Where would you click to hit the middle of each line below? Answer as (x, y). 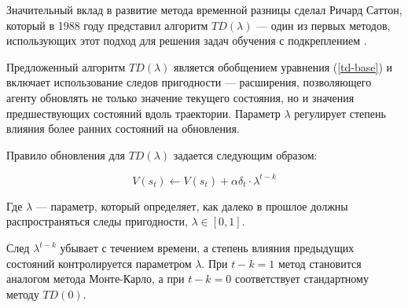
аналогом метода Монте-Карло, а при (96, 279)
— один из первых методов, (323, 25)
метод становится (320, 263)
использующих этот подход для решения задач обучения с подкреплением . (187, 40)
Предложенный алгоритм (66, 66)
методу (23, 293)
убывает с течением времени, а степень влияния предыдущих (207, 248)
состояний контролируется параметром (99, 263)
